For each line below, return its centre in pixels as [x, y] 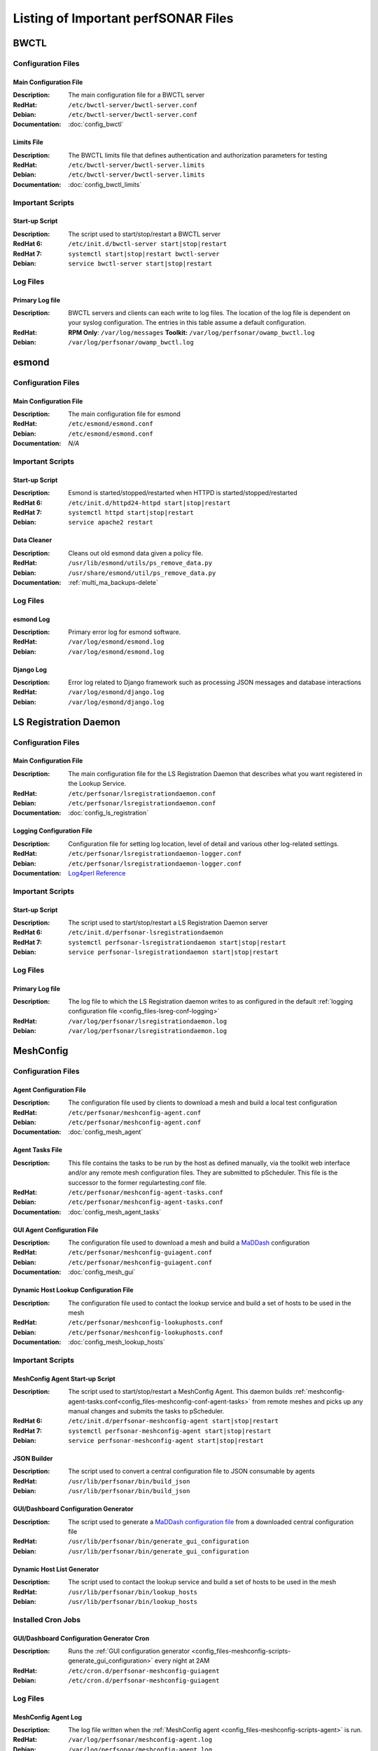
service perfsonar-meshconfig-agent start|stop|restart [166, 1441]
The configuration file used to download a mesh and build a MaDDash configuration [189, 1243]
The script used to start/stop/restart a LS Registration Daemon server [168, 922]
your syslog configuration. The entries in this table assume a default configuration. [187, 323]
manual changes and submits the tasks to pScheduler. [146, 1411]
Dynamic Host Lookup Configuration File [73, 1290]
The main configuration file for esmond [125, 414]
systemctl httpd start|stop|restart [131, 512]
